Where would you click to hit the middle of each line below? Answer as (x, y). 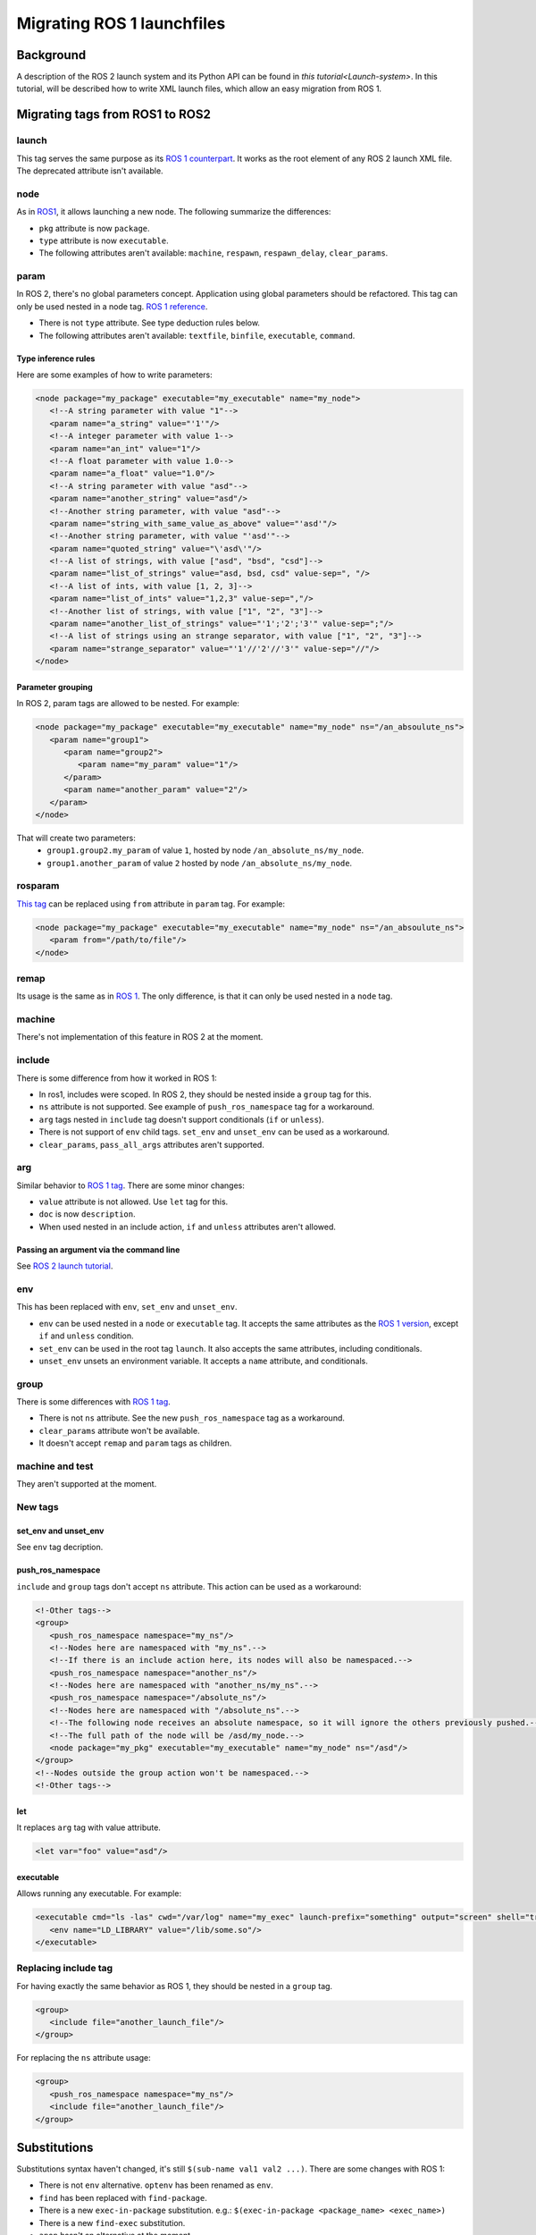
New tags (38, 1507)
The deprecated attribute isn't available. (90, 171)
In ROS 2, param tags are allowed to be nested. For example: (128, 704)
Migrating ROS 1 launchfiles (121, 23)
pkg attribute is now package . (95, 228)
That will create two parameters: (76, 838)
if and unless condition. (86, 1336)
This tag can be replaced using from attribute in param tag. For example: (151, 904)
